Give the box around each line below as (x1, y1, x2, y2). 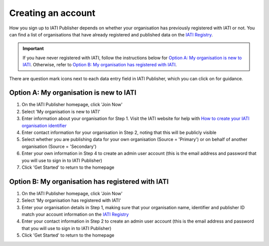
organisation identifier (21, 123, 67, 128)
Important (22, 45, 44, 52)
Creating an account (9, 7, 96, 18)
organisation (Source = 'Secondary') (21, 143, 97, 149)
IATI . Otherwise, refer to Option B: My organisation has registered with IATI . (22, 62, 177, 68)
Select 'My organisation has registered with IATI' (21, 197, 122, 204)
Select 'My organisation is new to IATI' (21, 109, 101, 115)
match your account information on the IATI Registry (21, 212, 129, 217)
